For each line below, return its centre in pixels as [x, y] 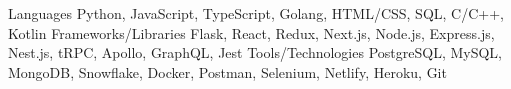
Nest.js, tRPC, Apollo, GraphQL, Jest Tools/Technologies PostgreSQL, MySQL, [255, 52]
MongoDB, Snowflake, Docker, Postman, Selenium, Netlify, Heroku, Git [227, 71]
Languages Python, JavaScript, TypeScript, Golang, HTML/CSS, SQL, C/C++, [256, 13]
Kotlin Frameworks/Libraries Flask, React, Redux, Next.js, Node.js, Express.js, [251, 32]
